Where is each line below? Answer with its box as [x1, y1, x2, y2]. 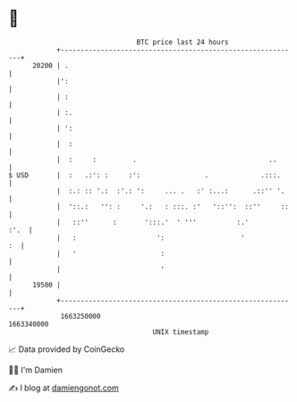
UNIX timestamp [152, 327, 209, 337]
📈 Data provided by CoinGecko [8, 344, 125, 355]
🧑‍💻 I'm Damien [8, 364, 64, 375]
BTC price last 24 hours [136, 38, 229, 47]
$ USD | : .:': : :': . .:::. [8, 170, 281, 180]
